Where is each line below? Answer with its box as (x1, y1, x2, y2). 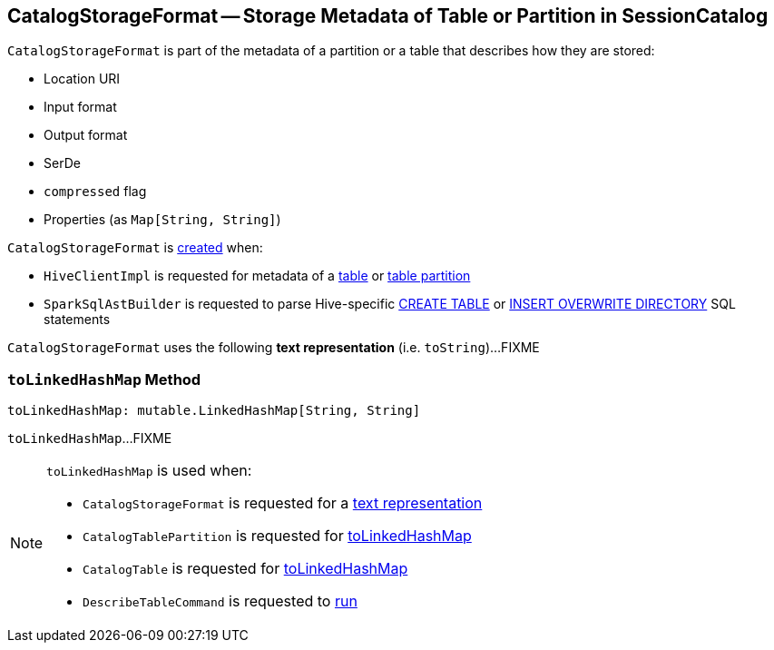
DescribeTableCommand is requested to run (83, 592, 358, 611)
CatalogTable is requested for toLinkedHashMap (83, 559, 408, 578)
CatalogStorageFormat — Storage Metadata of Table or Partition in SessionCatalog (7, 5, 769, 27)
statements (44, 311, 111, 328)
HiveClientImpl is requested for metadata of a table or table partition (44, 268, 471, 284)
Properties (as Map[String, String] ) (44, 212, 281, 228)
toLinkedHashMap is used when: (46, 461, 252, 480)
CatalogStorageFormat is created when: (7, 240, 263, 256)
